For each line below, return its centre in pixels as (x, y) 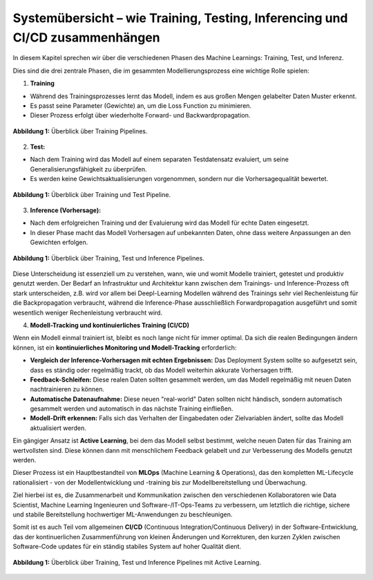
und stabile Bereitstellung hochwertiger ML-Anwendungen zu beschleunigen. (123, 514)
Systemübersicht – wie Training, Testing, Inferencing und (180, 18)
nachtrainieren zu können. (67, 389)
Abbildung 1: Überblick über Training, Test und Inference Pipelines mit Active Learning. (137, 562)
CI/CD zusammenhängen (86, 37)
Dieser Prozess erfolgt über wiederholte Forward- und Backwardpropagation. (140, 115)
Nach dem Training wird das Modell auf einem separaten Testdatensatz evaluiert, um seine (160, 160)
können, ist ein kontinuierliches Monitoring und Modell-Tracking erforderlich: (125, 347)
